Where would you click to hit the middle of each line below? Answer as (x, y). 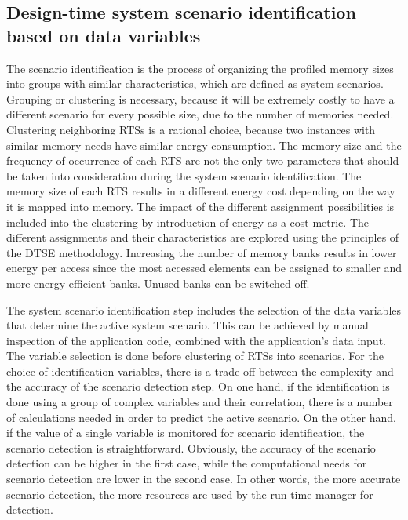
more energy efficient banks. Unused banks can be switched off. (158, 283)
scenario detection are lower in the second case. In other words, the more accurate (204, 479)
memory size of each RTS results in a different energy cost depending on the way (201, 191)
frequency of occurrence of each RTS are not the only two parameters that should (203, 160)
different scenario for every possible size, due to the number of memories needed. (200, 114)
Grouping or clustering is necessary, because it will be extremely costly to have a (200, 98)
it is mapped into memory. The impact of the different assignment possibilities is (200, 206)
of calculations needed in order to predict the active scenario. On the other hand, (201, 417)
